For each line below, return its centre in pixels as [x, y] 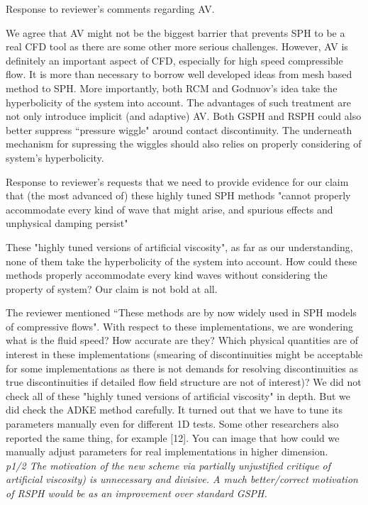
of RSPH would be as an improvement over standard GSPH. [136, 493]
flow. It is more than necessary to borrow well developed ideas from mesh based [179, 74]
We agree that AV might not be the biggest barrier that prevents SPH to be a [175, 32]
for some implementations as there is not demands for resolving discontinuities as [182, 368]
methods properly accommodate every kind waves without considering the [167, 275]
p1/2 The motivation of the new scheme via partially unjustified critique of [168, 465]
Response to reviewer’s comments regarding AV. [110, 9]
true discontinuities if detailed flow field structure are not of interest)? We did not [184, 382]
